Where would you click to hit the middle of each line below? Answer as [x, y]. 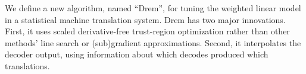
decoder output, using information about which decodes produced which [137, 54]
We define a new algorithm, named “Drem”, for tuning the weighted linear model [153, 8]
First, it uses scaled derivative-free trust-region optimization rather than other [147, 31]
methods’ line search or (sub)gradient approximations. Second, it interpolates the [153, 42]
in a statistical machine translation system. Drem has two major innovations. [145, 19]
